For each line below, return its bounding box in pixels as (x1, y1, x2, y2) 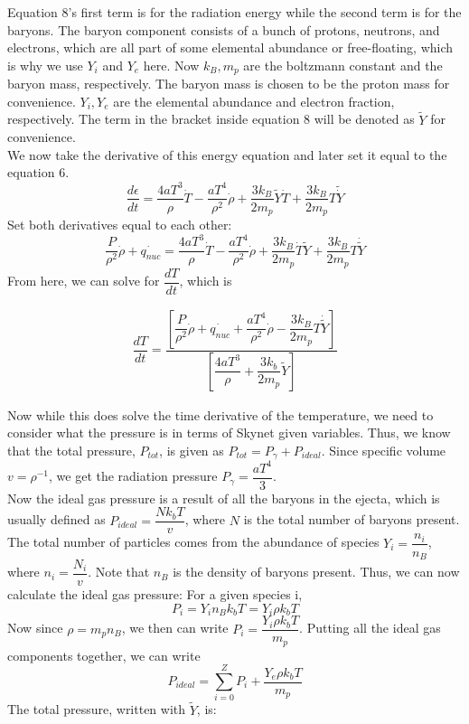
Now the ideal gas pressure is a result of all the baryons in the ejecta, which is (7, 488, 440, 507)
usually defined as (7, 510, 106, 529)
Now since (7, 618, 63, 637)
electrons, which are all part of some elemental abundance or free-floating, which (7, 38, 454, 57)
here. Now (143, 55, 200, 74)
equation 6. (7, 163, 70, 182)
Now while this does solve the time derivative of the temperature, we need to (7, 405, 434, 424)
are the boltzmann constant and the (243, 55, 443, 74)
